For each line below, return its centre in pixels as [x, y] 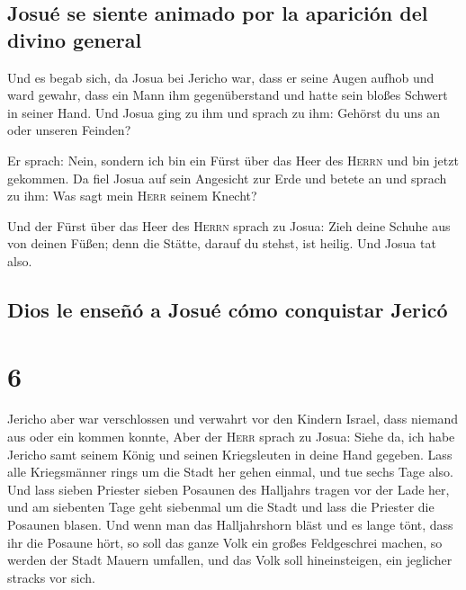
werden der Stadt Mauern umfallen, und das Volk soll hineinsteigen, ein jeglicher [230, 560]
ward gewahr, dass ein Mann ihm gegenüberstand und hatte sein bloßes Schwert [228, 95]
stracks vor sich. [51, 577]
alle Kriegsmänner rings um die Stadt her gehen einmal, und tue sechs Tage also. [230, 472]
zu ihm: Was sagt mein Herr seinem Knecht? [132, 196]
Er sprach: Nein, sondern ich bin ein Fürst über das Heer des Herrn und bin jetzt [233, 160]
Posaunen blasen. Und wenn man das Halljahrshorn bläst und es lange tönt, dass [230, 524]
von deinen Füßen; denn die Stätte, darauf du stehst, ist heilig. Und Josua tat [222, 243]
